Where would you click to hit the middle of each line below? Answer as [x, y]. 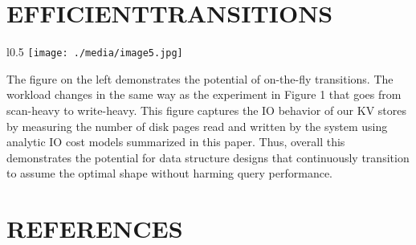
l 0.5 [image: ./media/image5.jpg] [95, 52]
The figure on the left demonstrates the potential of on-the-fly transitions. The [200, 78]
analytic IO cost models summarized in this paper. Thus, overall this [176, 142]
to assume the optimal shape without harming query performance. [170, 173]
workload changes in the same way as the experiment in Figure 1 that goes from [204, 94]
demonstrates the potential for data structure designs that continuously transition [208, 157]
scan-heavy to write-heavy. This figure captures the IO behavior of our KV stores [206, 110]
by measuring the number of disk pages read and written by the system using [197, 126]
